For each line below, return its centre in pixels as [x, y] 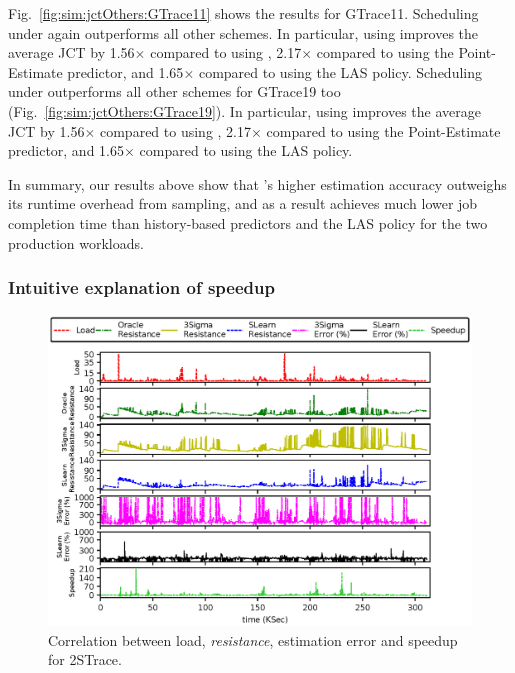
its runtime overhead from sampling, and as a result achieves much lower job [243, 203]
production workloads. [76, 242]
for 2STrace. [85, 659]
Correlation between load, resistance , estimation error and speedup [253, 639]
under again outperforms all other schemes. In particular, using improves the [243, 32]
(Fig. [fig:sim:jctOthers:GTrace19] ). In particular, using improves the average [244, 110]
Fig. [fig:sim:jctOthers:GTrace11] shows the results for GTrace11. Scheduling [243, 13]
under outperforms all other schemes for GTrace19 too [174, 91]
